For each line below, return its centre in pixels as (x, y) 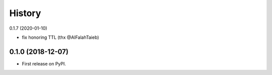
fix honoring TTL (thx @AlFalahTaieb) (60, 37)
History (25, 13)
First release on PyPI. (44, 63)
